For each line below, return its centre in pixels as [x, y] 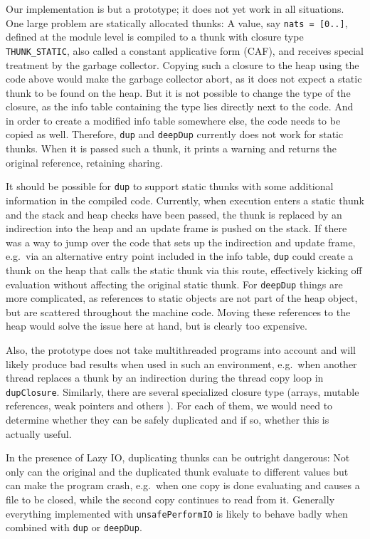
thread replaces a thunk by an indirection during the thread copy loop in [165, 378]
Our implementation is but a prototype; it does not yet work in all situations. [175, 9]
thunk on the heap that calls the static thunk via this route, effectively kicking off [184, 270]
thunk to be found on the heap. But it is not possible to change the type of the [178, 92]
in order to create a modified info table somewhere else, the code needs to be [173, 120]
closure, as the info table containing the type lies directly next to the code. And [180, 106]
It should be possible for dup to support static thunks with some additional [170, 186]
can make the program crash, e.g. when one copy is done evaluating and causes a [183, 485]
